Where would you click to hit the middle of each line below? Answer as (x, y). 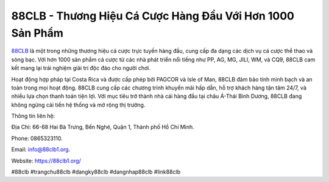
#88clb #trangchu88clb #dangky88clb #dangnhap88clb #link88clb (96, 172)
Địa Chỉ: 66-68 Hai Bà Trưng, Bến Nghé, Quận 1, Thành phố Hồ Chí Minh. (103, 127)
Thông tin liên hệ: (33, 116)
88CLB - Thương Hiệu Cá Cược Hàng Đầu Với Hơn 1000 (153, 16)
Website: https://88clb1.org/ (46, 161)
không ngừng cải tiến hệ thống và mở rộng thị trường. (78, 105)
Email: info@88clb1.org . (41, 150)
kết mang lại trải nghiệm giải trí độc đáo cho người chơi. (81, 68)
